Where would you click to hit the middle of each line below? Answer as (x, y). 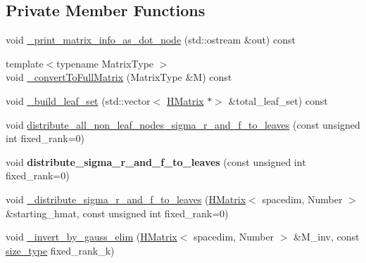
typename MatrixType (105, 63)
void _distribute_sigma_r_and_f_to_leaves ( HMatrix (126, 199)
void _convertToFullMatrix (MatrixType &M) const (119, 77)
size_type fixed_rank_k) (60, 250)
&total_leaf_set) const (278, 100)
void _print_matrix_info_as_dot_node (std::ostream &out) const (151, 40)
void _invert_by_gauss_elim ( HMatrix (91, 237)
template (25, 63)
